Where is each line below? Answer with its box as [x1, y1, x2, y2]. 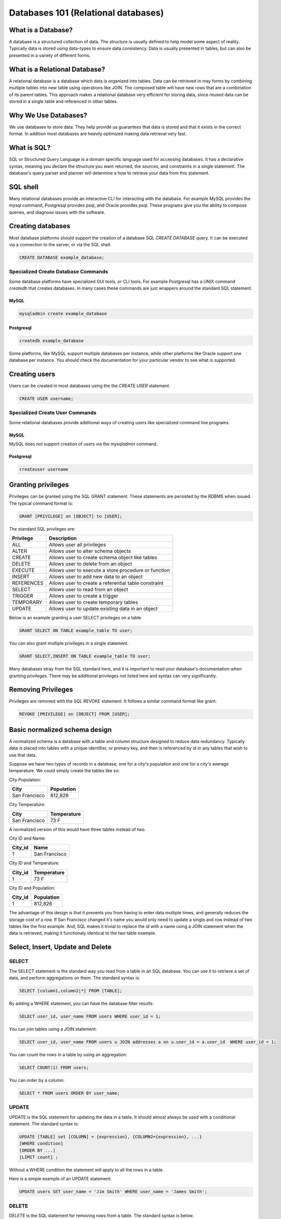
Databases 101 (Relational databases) [9, 7, 164, 18]
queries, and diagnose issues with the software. [9, 209, 105, 215]
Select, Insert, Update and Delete [9, 943, 112, 951]
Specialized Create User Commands [9, 410, 97, 416]
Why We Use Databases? [9, 111, 87, 119]
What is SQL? [9, 144, 51, 152]
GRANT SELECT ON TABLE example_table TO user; [19, 628, 133, 633]
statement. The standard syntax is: [9, 1121, 79, 1126]
